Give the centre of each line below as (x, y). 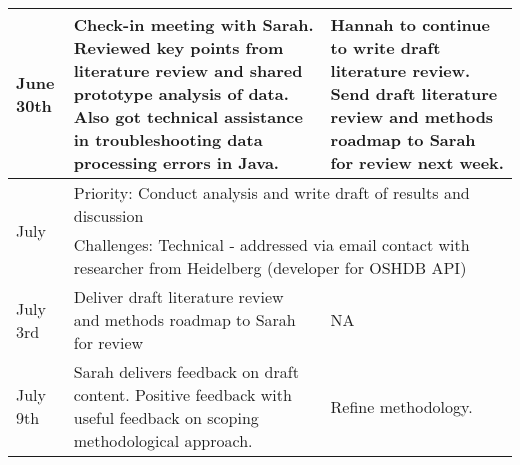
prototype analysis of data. (181, 93)
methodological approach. (163, 440)
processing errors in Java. (176, 162)
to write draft (385, 47)
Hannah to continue (410, 24)
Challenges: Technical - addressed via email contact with (271, 244)
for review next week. (417, 162)
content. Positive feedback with (182, 394)
